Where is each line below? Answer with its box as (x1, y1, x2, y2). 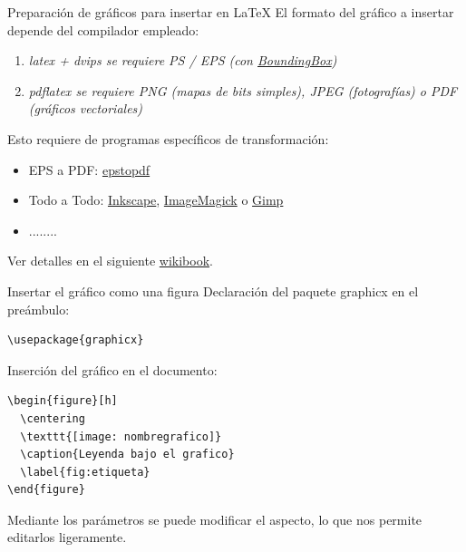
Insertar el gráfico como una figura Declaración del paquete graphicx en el (7, 281, 419, 300)
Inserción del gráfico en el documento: (7, 360, 218, 379)
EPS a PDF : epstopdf (28, 160, 150, 179)
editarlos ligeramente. (7, 528, 127, 547)
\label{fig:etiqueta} (20, 465, 150, 479)
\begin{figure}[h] (7, 394, 118, 408)
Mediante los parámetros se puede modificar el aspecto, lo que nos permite (7, 509, 422, 528)
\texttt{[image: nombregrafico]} (20, 430, 222, 443)
